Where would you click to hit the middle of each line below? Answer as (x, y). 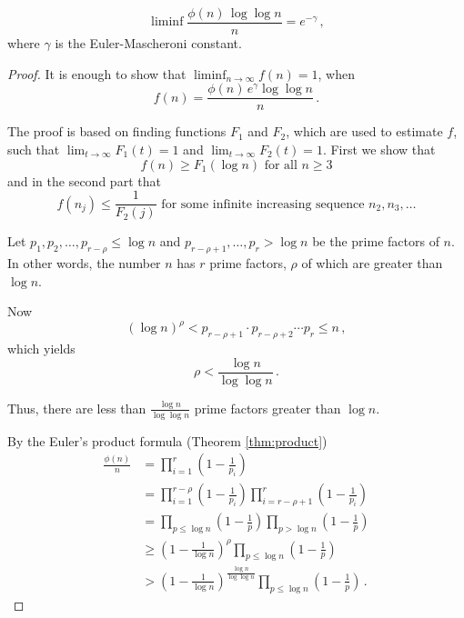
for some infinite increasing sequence (263, 204)
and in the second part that (84, 180)
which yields (41, 349)
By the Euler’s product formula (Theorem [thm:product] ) (167, 440)
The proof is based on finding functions (117, 131)
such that (34, 149)
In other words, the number (84, 262)
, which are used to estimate (364, 131)
